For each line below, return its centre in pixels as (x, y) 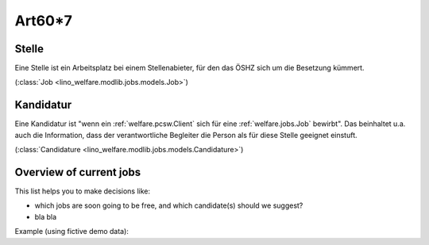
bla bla (46, 216)
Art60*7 (44, 21)
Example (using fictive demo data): (71, 232)
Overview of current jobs (78, 172)
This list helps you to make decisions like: (83, 191)
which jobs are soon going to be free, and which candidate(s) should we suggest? (169, 205)
